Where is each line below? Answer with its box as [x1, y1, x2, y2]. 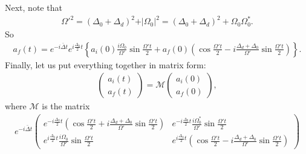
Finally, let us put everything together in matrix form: [5, 58, 206, 71]
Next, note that [5, 1, 62, 13]
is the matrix [42, 100, 90, 112]
